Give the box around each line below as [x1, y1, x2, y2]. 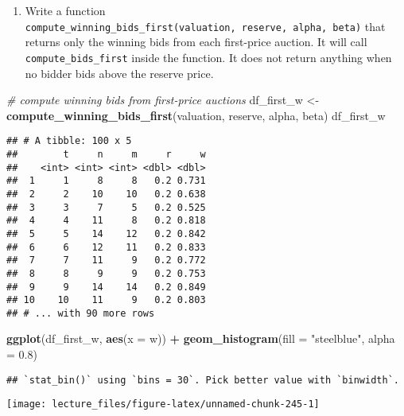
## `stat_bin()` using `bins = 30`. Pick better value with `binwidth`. [6, 374, 399, 386]
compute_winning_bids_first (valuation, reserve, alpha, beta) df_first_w [6, 107, 386, 123]
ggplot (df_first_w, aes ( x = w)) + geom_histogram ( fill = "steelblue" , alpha [6, 330, 395, 347]
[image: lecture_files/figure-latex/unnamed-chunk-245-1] [6, 399, 320, 410]
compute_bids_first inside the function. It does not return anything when [25, 49, 392, 65]
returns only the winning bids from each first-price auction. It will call [25, 33, 367, 50]
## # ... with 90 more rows [6, 307, 155, 319]
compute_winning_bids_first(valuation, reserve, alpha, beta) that [25, 17, 386, 34]
